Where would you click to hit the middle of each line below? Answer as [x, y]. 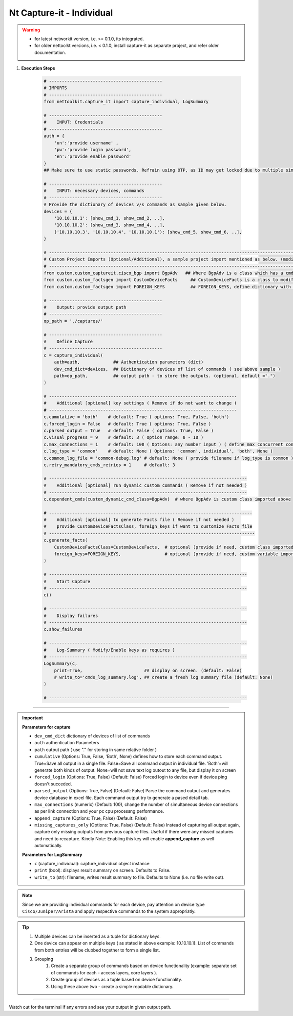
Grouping [44, 959]
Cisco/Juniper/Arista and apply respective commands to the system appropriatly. [109, 911]
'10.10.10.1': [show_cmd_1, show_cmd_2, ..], [109, 218]
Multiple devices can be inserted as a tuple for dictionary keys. [98, 936]
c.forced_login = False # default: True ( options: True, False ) [127, 424]
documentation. [50, 52]
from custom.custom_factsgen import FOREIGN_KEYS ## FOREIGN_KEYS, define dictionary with [167, 287]
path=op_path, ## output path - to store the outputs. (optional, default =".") [165, 376]
